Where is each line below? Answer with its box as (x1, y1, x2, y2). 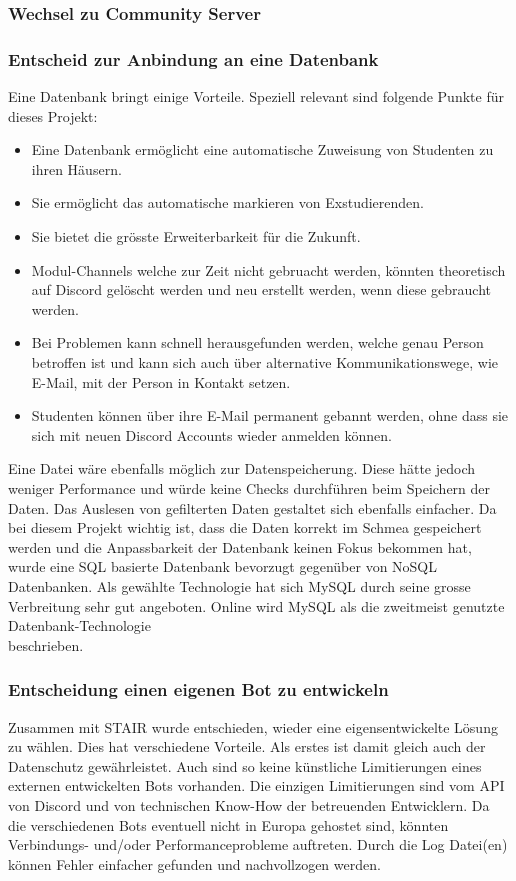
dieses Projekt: (8, 105, 98, 126)
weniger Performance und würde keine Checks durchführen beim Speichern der (8, 477, 491, 498)
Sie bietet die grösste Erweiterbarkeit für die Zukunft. (31, 226, 361, 247)
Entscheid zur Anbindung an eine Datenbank (8, 46, 379, 71)
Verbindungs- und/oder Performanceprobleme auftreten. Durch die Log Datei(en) (8, 834, 508, 855)
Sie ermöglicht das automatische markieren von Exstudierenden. (31, 192, 424, 213)
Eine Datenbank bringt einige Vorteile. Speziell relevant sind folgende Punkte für (8, 86, 504, 107)
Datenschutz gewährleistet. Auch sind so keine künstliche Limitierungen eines (8, 755, 482, 776)
